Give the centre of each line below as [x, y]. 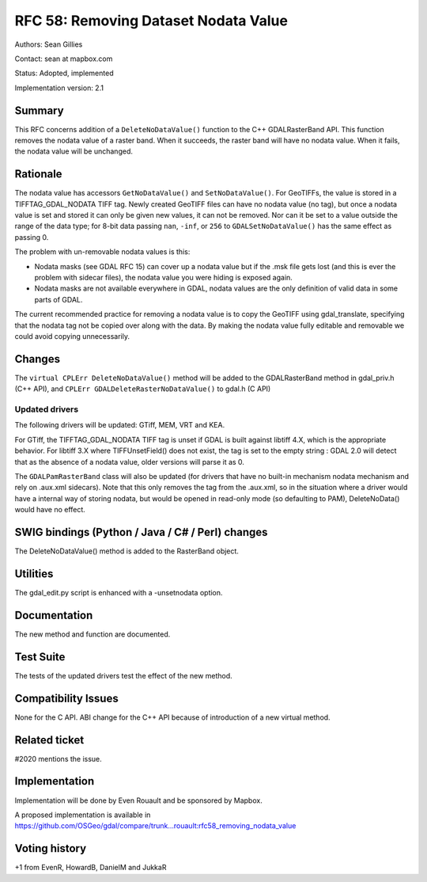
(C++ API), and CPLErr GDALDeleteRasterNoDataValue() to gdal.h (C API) [143, 389]
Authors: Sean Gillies [49, 44]
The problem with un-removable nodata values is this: [102, 252]
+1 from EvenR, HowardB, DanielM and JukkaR [91, 868]
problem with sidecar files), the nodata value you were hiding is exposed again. [163, 278]
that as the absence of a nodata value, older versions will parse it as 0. [130, 462]
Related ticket [49, 740]
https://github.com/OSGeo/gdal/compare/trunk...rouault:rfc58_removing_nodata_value [155, 826]
